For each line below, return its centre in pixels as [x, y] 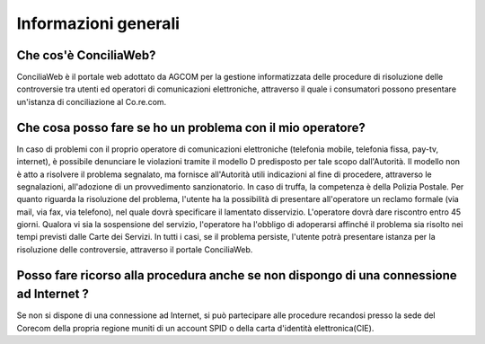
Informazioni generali [98, 23]
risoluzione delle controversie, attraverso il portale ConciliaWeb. [135, 249]
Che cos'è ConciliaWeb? [86, 55]
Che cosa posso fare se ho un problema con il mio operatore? [191, 127]
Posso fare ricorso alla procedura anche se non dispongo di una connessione [237, 275]
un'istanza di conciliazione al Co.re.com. [92, 101]
